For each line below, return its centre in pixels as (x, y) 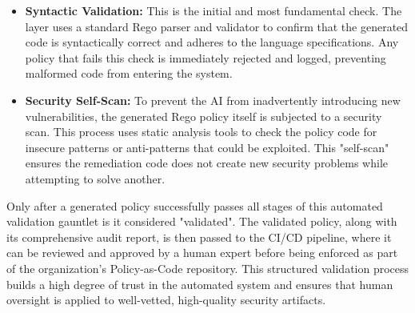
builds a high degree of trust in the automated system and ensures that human (200, 284)
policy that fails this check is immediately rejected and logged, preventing (206, 57)
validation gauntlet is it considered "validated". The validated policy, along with (202, 221)
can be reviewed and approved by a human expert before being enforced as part (202, 253)
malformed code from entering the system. (129, 73)
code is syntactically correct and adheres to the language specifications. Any (212, 42)
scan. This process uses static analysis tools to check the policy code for (201, 132)
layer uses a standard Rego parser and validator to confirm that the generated (217, 26)
